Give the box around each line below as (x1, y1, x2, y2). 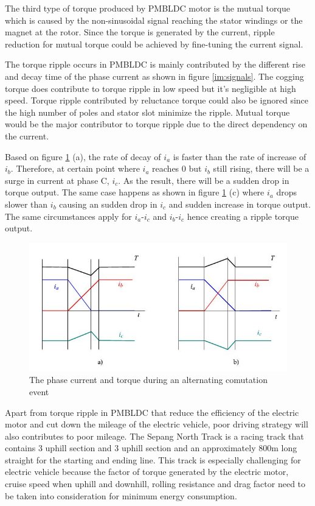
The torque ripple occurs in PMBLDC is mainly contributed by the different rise (5, 58, 305, 71)
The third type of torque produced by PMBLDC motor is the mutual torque (5, 2, 290, 14)
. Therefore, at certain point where (10, 162, 140, 175)
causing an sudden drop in (59, 197, 157, 210)
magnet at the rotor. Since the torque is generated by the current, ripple (5, 26, 275, 38)
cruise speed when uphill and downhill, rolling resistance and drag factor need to (5, 477, 306, 490)
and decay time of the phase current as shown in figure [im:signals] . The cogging (5, 69, 304, 82)
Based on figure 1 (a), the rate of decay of (5, 150, 161, 163)
